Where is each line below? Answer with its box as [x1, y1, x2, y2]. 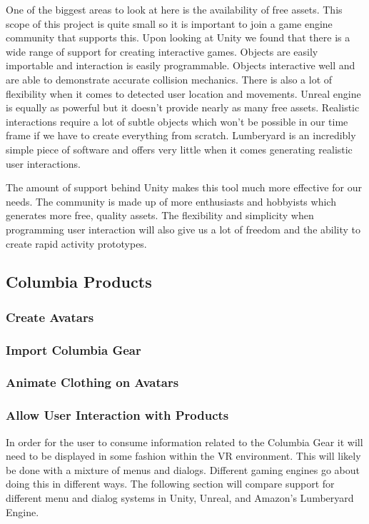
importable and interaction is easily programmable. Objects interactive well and [6, 58, 355, 73]
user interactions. [6, 156, 81, 171]
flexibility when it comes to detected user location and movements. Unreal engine [6, 86, 361, 101]
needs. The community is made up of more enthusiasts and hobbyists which [6, 193, 336, 208]
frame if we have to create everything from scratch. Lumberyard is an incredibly [6, 128, 356, 143]
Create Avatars [6, 308, 94, 326]
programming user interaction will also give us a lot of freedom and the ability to [6, 221, 361, 236]
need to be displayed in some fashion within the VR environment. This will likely [6, 448, 361, 463]
